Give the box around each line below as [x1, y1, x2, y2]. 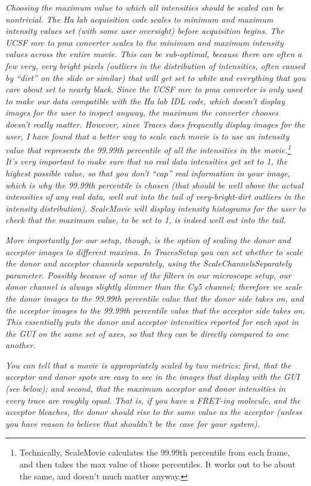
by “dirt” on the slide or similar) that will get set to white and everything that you [5, 71, 306, 83]
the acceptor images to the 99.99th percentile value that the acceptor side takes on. [5, 304, 305, 316]
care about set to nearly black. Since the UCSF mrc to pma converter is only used [5, 83, 303, 95]
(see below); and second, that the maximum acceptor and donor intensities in [5, 382, 286, 395]
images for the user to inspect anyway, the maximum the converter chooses [5, 106, 279, 119]
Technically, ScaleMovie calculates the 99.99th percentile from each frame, [19, 446, 290, 459]
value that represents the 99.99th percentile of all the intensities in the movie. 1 [5, 142, 291, 156]
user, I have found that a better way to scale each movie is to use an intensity [5, 129, 290, 142]
